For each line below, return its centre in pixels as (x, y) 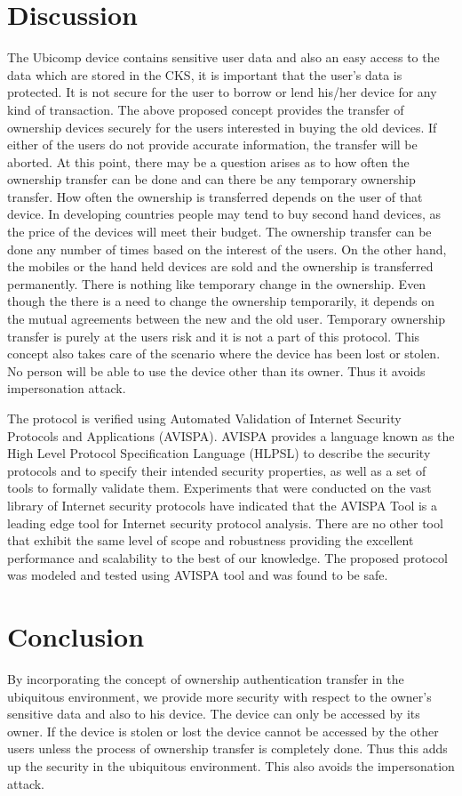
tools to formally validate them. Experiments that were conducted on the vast (219, 488)
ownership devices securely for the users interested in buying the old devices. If (222, 127)
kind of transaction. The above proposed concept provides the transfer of (206, 109)
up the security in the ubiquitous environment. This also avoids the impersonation (231, 766)
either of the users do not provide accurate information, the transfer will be (212, 145)
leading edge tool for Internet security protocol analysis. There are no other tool (225, 523)
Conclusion (76, 636)
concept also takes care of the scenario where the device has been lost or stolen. (224, 354)
